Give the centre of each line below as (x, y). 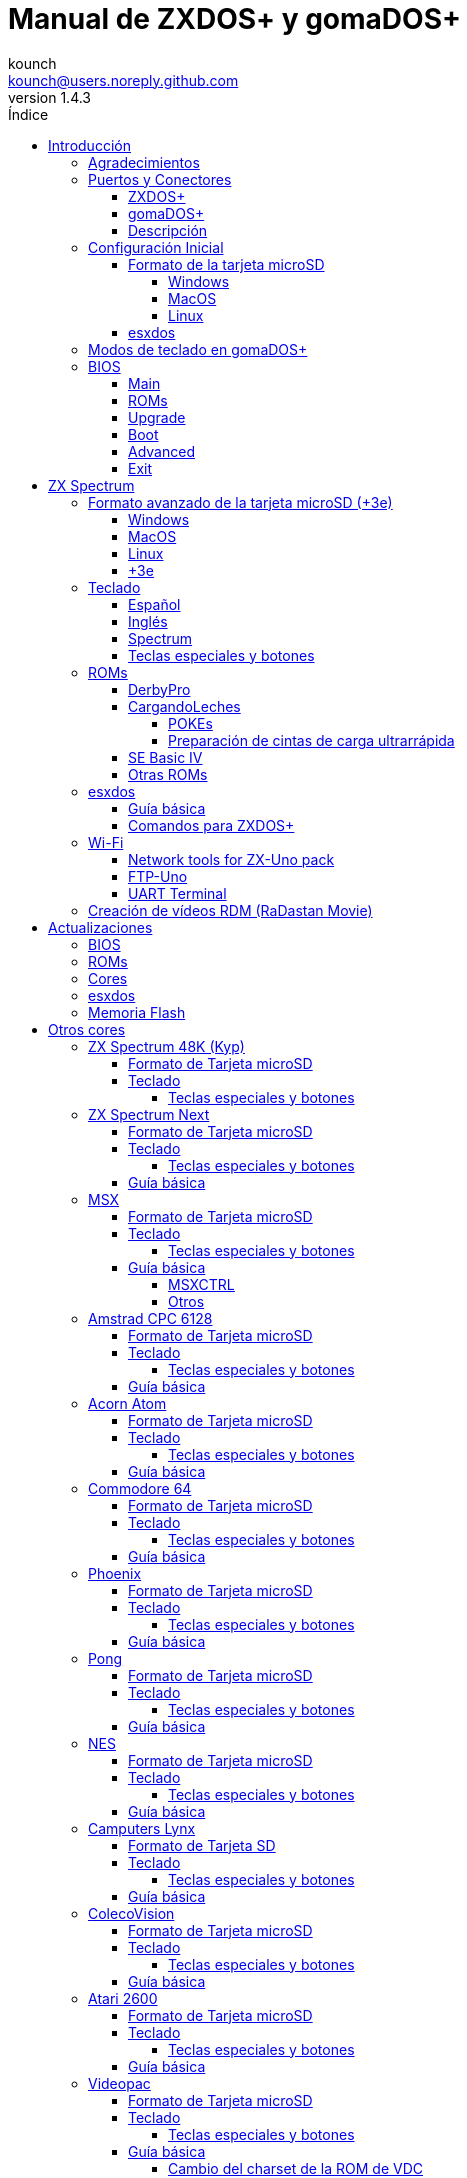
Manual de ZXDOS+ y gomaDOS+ (234, 19)
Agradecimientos (144, 162)
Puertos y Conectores (160, 179)
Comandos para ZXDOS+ (211, 825)
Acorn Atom (127, 1403)
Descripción (168, 230)
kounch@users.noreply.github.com (123, 80)
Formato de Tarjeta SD (202, 1845)
